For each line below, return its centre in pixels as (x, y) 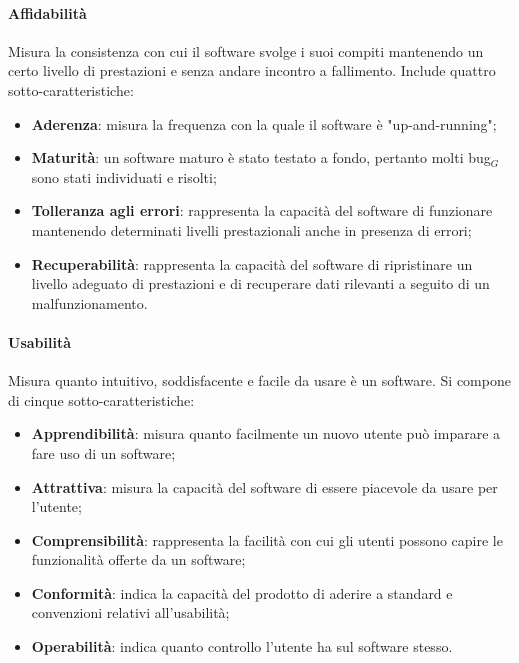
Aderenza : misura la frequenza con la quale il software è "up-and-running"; (264, 123)
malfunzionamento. (89, 302)
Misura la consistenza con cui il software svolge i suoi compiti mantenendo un (246, 50)
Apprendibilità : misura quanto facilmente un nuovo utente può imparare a (266, 433)
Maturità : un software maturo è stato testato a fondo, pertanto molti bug (261, 157)
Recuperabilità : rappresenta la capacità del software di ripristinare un (252, 263)
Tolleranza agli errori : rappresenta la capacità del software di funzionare (262, 210)
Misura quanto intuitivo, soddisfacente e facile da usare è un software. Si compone (259, 380)
